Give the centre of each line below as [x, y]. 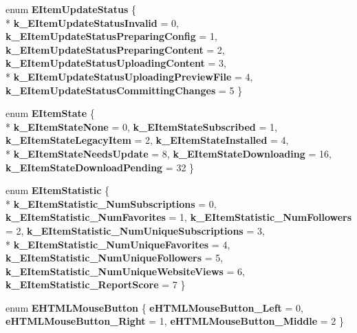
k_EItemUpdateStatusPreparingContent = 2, [115, 49]
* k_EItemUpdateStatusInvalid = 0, [92, 22]
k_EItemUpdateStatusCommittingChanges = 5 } [124, 90]
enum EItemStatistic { [58, 190]
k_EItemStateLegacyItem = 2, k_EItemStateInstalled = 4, [147, 140]
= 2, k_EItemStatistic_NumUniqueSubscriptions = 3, [135, 230]
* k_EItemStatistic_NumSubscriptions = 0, [111, 203]
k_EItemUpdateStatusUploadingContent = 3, [116, 63]
